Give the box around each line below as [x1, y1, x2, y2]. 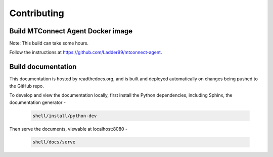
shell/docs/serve [32, 139, 76, 145]
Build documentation [9, 63, 77, 71]
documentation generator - [9, 99, 66, 106]
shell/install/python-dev [32, 113, 97, 119]
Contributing [9, 8, 64, 19]
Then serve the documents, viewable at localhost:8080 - [9, 126, 128, 132]
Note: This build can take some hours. [9, 40, 88, 46]
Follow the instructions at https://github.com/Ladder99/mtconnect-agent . [9, 49, 162, 56]
